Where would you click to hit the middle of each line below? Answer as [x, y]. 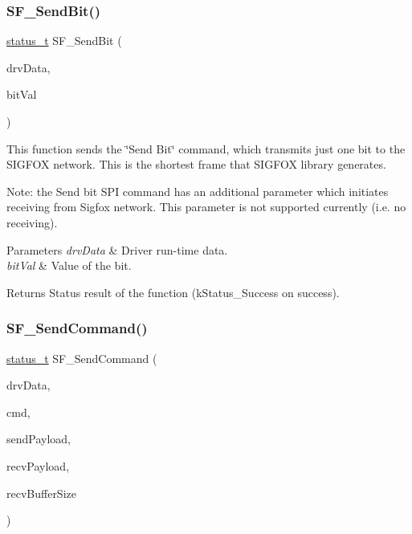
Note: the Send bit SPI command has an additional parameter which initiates [198, 191]
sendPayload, [39, 439]
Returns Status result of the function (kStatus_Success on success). [173, 292]
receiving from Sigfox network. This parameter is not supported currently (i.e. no [206, 207]
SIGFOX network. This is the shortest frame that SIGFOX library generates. [196, 164]
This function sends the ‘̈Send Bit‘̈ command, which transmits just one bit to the [206, 148]
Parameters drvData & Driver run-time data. [117, 249]
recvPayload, [38, 465]
